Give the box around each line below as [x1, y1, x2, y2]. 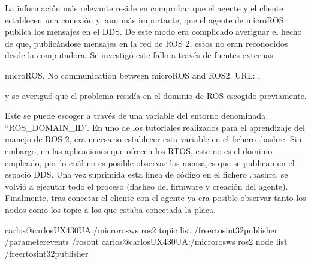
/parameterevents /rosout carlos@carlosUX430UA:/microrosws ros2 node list [5, 235, 288, 248]
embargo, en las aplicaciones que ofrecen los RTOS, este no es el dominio [5, 144, 273, 157]
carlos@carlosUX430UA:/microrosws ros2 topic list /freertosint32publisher [5, 223, 278, 236]
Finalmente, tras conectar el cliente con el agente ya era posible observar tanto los [5, 191, 306, 204]
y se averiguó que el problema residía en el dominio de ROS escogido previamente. [5, 89, 307, 101]
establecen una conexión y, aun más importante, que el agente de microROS [5, 13, 284, 26]
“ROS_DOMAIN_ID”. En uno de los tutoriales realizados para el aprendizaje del [5, 121, 305, 133]
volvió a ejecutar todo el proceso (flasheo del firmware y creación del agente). [5, 179, 288, 192]
